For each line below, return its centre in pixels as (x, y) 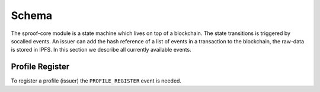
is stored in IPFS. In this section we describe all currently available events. (101, 50)
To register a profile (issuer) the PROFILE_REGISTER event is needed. (96, 81)
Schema (32, 15)
